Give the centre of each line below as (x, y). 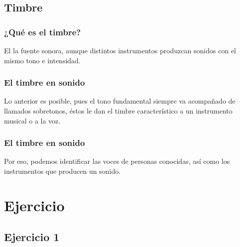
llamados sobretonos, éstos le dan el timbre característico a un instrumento (118, 111)
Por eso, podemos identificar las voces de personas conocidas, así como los (117, 161)
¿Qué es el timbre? (43, 32)
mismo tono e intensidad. (42, 60)
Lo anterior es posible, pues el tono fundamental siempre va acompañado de (120, 101)
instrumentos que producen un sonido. (62, 171)
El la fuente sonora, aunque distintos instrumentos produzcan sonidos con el (120, 50)
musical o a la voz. (32, 120)
